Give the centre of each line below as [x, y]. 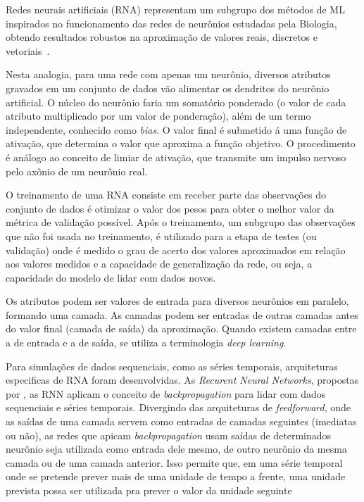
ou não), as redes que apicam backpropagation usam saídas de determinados [169, 435]
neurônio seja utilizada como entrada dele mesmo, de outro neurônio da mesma [176, 449]
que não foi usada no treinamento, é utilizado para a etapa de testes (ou [161, 236]
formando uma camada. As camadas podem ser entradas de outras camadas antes [182, 314]
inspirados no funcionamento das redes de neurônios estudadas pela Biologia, [171, 23]
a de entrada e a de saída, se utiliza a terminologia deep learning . [146, 343]
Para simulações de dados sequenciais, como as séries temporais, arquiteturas [172, 366]
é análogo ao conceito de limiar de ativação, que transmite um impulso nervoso [176, 157]
